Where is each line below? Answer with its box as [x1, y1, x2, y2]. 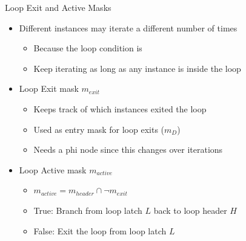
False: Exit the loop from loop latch [33, 224, 167, 237]
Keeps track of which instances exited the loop [33, 102, 207, 115]
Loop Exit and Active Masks [5, 1, 111, 13]
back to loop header [153, 204, 227, 216]
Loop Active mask [19, 163, 87, 176]
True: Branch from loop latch [33, 204, 142, 216]
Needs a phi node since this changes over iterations [33, 143, 223, 156]
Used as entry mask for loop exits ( [33, 123, 165, 135]
